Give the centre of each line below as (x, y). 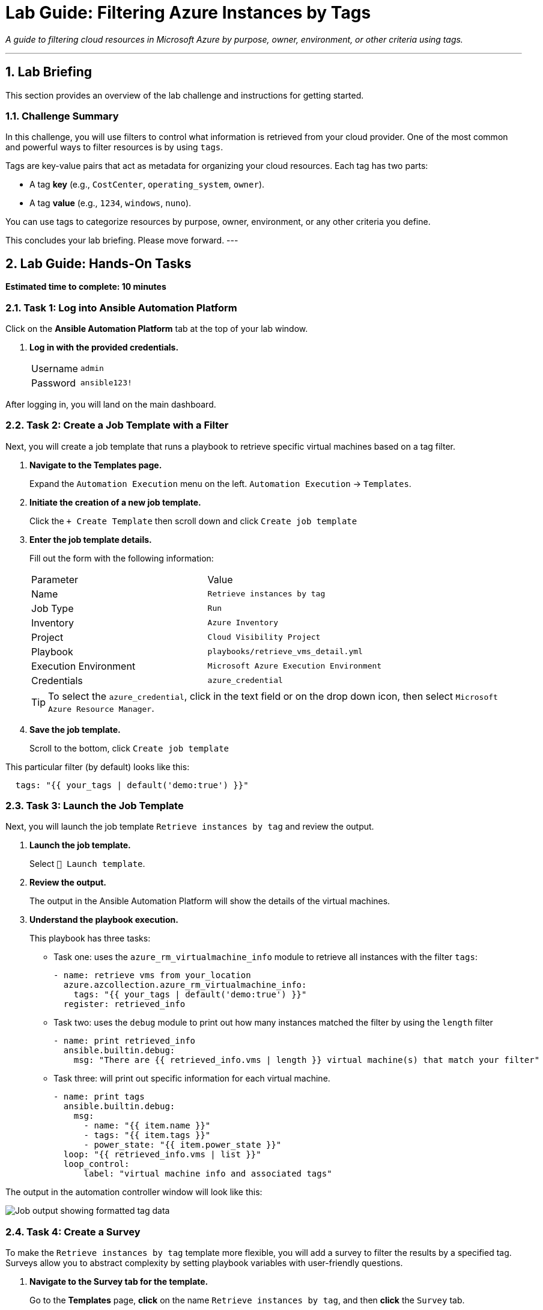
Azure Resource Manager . (101, 708)
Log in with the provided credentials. (104, 347)
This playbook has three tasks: (90, 938)
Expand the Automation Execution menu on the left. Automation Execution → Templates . (220, 483)
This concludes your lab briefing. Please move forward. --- (122, 240)
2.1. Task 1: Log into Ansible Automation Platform (121, 308)
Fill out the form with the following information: (122, 558)
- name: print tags (99, 1097)
